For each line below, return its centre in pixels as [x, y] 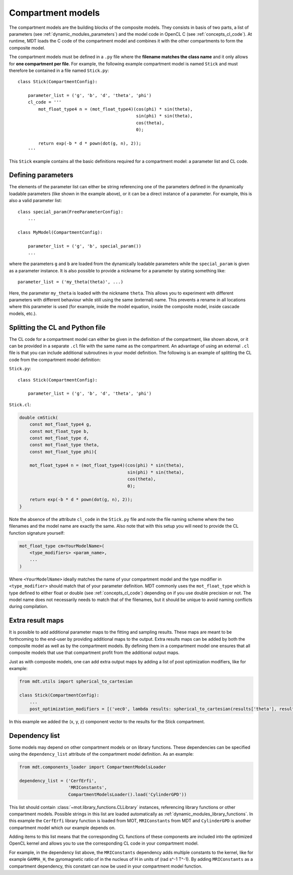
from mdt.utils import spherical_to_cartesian [76, 682]
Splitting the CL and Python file [57, 327]
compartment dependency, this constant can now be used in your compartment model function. [106, 866]
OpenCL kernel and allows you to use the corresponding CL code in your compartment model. [104, 843]
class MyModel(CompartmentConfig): [60, 232]
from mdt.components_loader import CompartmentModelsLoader [93, 767]
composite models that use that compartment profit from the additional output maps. [94, 652]
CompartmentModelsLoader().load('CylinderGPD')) [127, 794]
